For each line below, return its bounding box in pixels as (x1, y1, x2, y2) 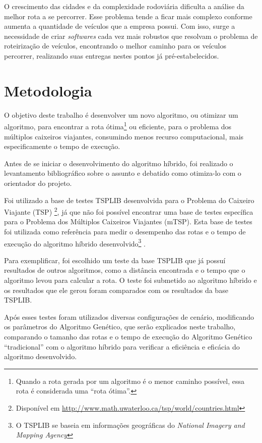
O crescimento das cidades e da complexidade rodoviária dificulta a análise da (4, 1, 244, 11)
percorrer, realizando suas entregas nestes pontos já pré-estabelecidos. (4, 50, 219, 61)
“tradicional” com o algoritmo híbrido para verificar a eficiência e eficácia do (4, 341, 240, 352)
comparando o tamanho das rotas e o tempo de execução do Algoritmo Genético (4, 331, 252, 341)
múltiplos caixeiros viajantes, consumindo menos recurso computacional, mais (4, 131, 244, 141)
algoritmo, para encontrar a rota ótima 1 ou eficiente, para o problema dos (4, 120, 232, 131)
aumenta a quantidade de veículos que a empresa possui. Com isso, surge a (4, 21, 235, 31)
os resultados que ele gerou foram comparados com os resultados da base (4, 284, 228, 295)
